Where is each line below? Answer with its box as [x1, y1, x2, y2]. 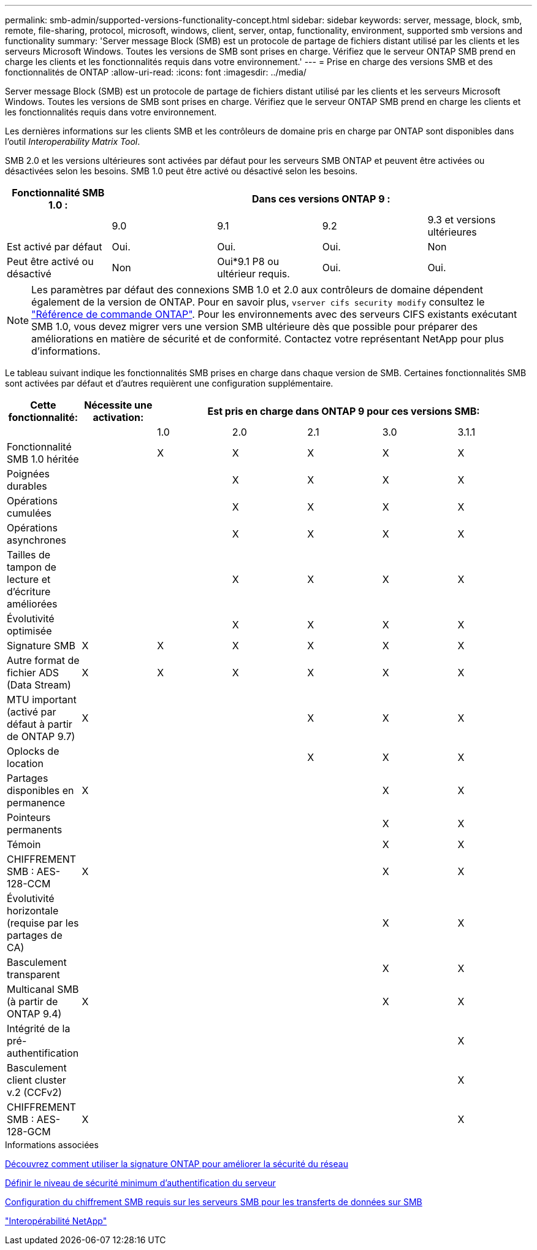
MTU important [7, 693, 77, 706]
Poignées [7, 468, 50, 480]
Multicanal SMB [7, 983, 79, 995]
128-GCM [7, 1125, 51, 1138]
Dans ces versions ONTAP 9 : [251, 193, 390, 205]
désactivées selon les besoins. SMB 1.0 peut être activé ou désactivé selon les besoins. [5, 166, 358, 176]
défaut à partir [7, 718, 72, 730]
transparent [7, 968, 60, 981]
